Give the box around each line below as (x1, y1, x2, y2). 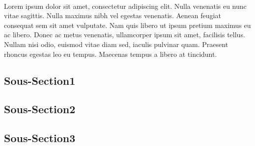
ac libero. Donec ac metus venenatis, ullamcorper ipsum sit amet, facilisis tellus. (4, 29, 245, 40)
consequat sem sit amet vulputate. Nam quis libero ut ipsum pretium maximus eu (4, 20, 251, 30)
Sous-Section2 (4, 101, 76, 117)
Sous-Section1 (4, 73, 76, 88)
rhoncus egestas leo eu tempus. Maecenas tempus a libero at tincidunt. (4, 49, 217, 59)
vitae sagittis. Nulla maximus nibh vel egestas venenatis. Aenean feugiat (4, 10, 221, 21)
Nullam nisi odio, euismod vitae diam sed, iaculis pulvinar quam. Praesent (4, 39, 228, 49)
